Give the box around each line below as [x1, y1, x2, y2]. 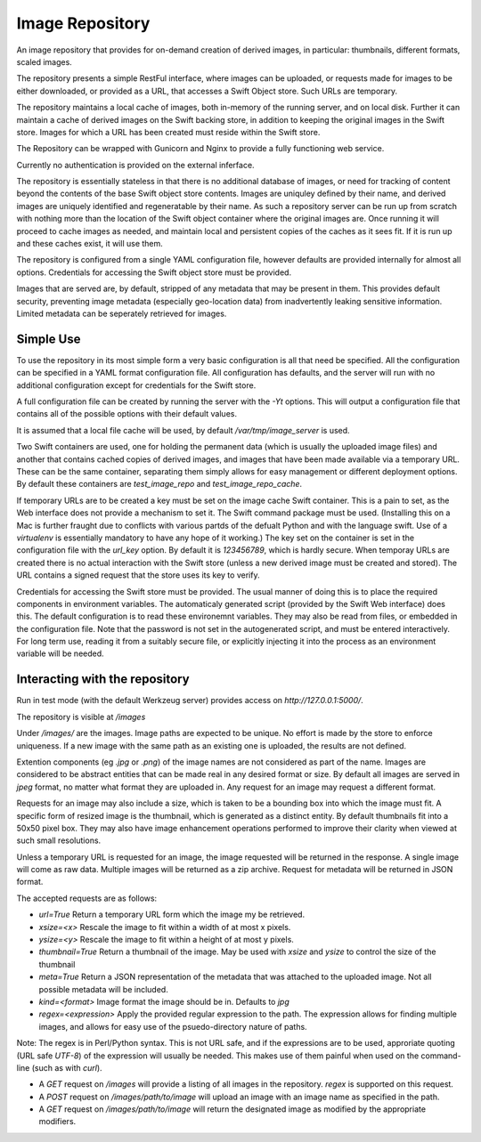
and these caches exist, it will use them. [16, 239, 164, 249]
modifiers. [38, 1116, 77, 1127]
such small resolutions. [16, 835, 102, 846]
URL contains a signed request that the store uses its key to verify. [16, 570, 260, 580]
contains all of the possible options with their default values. [16, 409, 238, 419]
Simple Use [16, 331, 81, 346]
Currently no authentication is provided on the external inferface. [16, 159, 255, 170]
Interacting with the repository [16, 672, 191, 687]
